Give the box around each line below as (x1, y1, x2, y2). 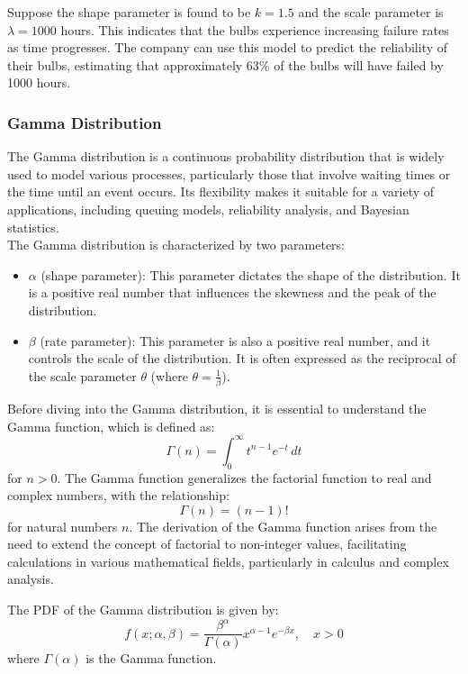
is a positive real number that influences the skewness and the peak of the (28, 283, 436, 302)
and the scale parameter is (298, 3, 444, 21)
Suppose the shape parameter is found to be (7, 3, 251, 21)
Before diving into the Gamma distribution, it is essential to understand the (7, 399, 427, 418)
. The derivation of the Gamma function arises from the (129, 516, 437, 535)
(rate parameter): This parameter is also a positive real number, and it (40, 331, 431, 350)
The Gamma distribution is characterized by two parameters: (7, 235, 346, 254)
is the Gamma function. (85, 649, 217, 668)
